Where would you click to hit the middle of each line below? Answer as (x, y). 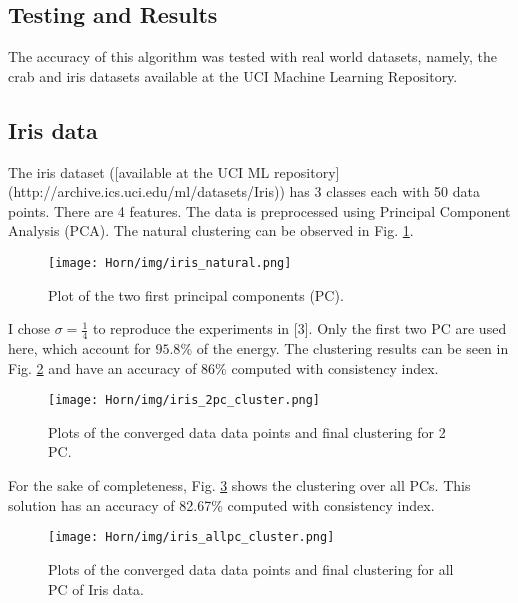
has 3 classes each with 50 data (384, 191)
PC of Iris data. (96, 588)
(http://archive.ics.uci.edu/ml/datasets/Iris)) (146, 191)
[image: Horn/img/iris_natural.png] (170, 262)
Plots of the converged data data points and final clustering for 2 (247, 431)
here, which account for (79, 348)
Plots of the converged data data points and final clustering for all (251, 568)
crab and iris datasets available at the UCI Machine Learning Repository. (233, 75)
